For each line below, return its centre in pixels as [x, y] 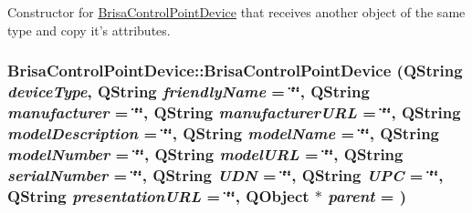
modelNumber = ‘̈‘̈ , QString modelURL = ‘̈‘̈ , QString [205, 153]
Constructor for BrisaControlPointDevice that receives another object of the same [236, 12]
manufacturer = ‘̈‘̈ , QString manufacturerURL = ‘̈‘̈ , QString [234, 112]
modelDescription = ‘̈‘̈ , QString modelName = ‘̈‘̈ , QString [223, 132]
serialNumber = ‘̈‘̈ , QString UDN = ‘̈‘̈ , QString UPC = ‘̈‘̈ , [226, 174]
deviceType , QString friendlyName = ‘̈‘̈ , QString [189, 91]
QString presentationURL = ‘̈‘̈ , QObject [158, 195]
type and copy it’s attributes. [89, 30]
